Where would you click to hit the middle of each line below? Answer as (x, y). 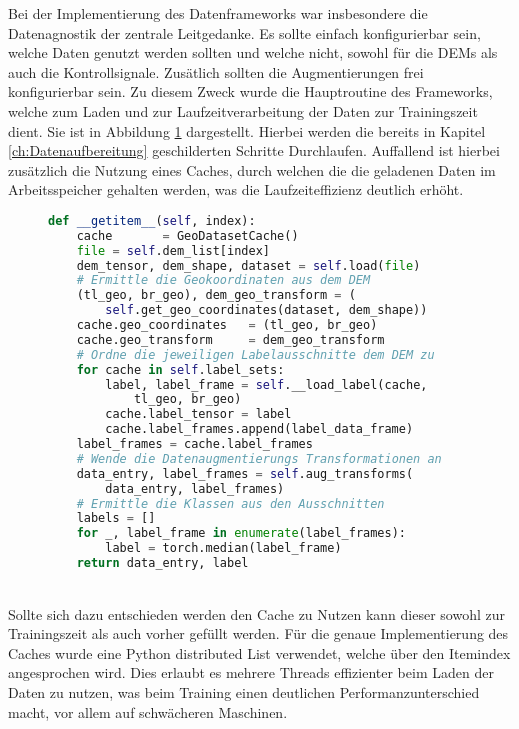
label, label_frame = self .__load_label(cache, (266, 384)
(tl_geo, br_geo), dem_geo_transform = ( (216, 295)
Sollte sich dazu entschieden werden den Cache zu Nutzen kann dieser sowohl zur (256, 613)
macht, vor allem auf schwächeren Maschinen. (148, 711)
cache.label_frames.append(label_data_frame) (259, 429)
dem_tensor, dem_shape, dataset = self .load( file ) (248, 265)
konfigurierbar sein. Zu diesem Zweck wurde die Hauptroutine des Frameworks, (250, 91)
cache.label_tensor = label (198, 414)
